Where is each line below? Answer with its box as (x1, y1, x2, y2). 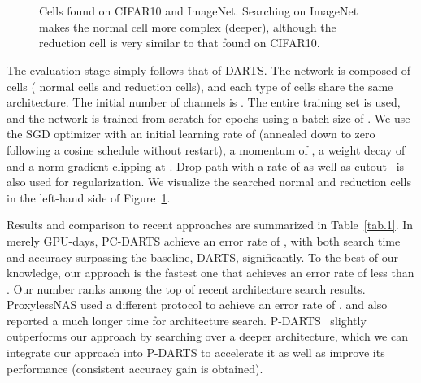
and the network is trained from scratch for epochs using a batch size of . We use (7, 109, 410, 126)
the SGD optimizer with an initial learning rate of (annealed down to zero (7, 125, 375, 142)
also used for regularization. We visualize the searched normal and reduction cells (7, 173, 412, 190)
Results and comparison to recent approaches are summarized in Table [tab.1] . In (7, 216, 414, 233)
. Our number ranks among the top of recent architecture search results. (7, 280, 366, 297)
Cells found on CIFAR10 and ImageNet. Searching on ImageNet (39, 2, 358, 20)
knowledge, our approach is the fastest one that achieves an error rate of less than (7, 264, 414, 281)
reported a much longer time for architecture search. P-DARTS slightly (7, 311, 367, 329)
